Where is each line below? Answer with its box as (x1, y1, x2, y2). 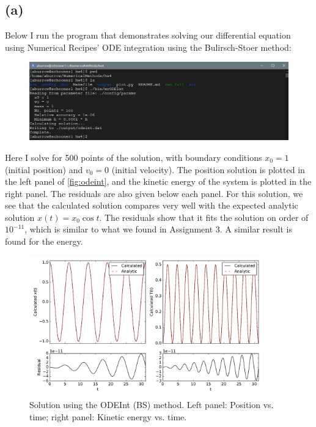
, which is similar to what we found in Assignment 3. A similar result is (24, 223, 292, 236)
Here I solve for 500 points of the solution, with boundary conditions (5, 150, 262, 163)
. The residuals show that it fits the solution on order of (99, 210, 309, 223)
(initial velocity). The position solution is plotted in (111, 163, 305, 176)
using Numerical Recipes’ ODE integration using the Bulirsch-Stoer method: (5, 40, 292, 53)
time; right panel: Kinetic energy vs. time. (29, 410, 187, 423)
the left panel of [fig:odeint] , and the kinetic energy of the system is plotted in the (5, 175, 312, 188)
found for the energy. (5, 235, 83, 248)
